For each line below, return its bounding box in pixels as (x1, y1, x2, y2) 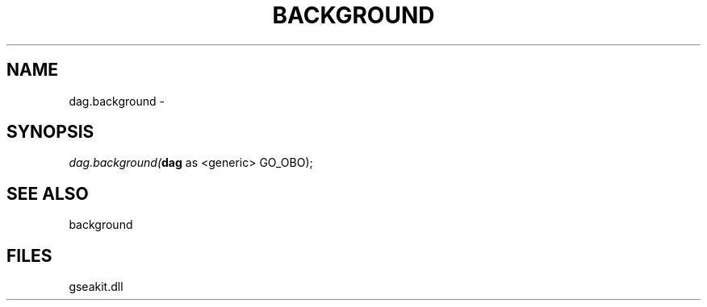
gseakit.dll (69, 280, 123, 294)
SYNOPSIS (6, 122, 94, 143)
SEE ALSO (6, 183, 89, 204)
